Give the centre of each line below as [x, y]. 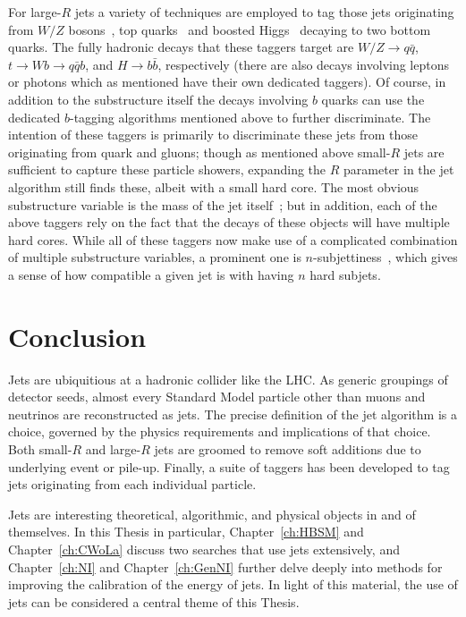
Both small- [40, 449]
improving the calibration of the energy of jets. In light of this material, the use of [233, 584]
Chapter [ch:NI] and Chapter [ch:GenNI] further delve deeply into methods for [225, 566]
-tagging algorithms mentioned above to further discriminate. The [250, 117]
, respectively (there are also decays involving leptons [303, 64]
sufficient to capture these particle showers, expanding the [167, 169]
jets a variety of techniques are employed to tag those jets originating [264, 12]
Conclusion [77, 336]
